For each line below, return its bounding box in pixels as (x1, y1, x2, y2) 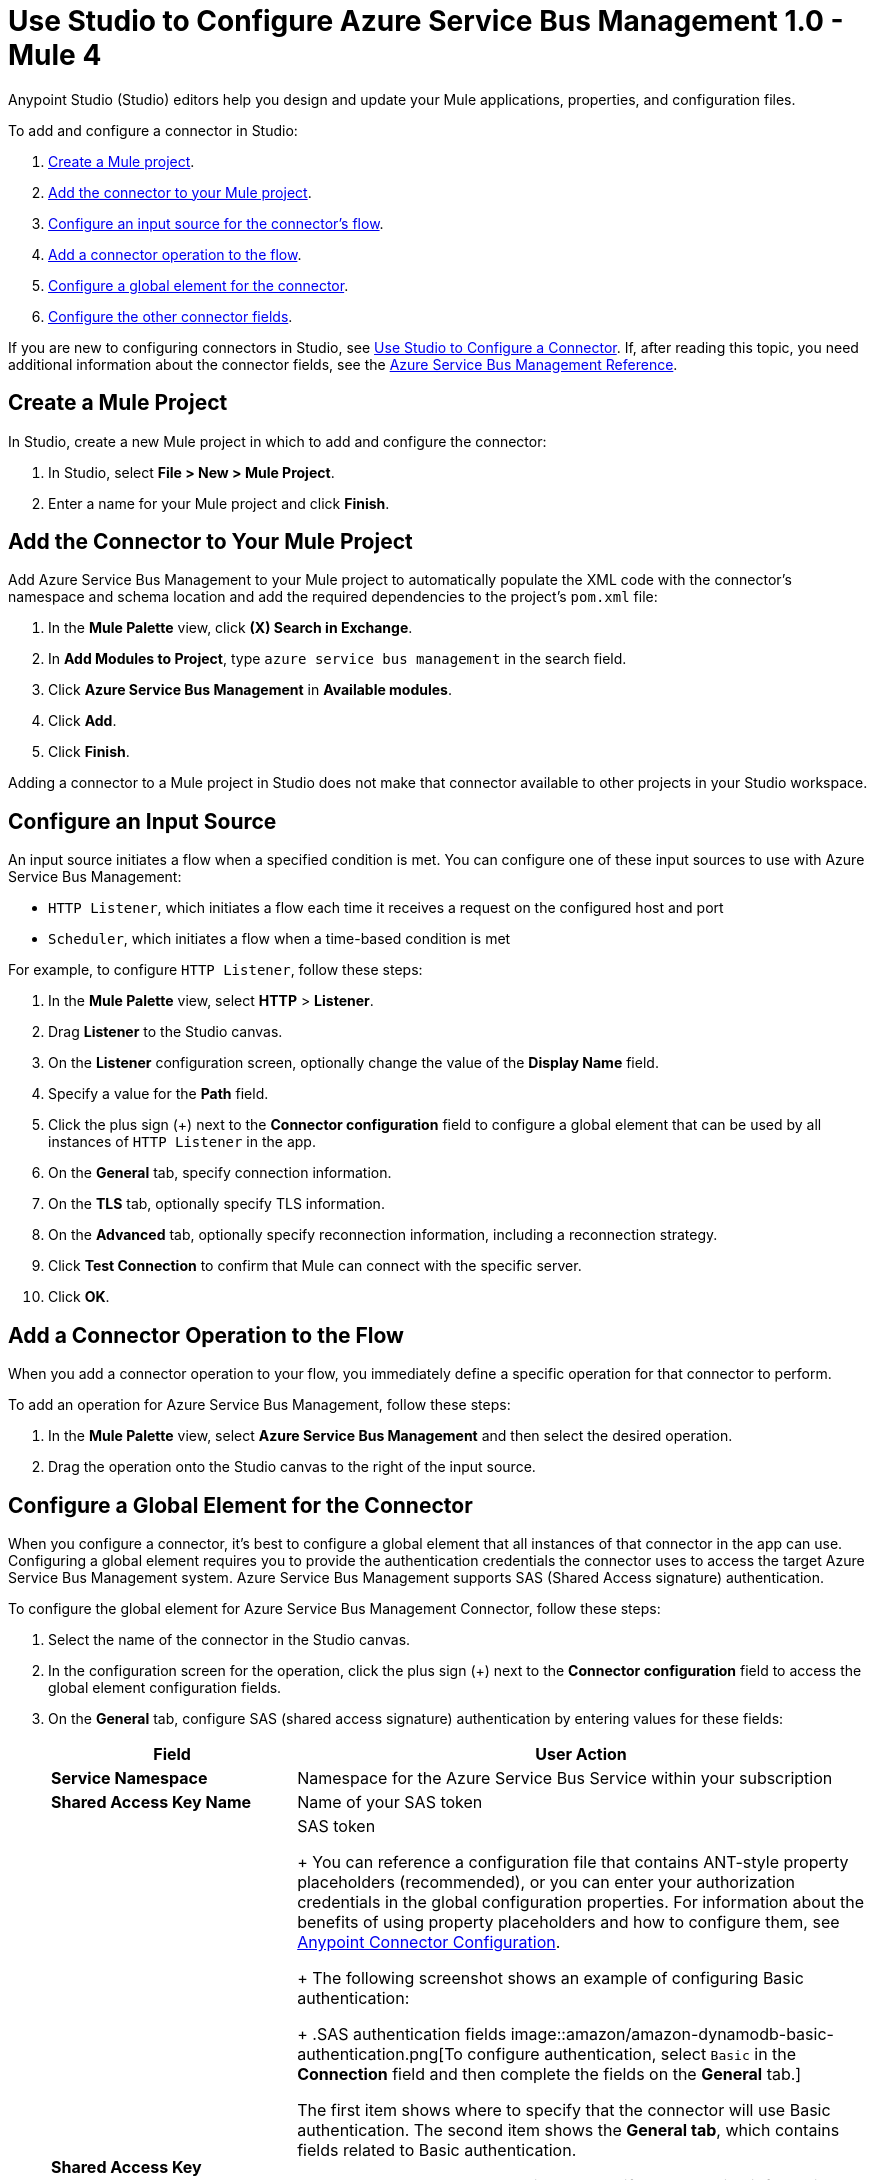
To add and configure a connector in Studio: (8, 121, 298, 139)
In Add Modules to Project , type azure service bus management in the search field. (48, 650, 627, 668)
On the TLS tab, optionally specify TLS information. (48, 1195, 385, 1213)
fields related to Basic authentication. (297, 2139, 577, 2160)
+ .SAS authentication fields (297, 2023, 507, 2044)
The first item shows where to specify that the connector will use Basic (297, 2099, 831, 2120)
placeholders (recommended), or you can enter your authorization (297, 1871, 795, 1892)
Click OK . (48, 1288, 110, 1306)
